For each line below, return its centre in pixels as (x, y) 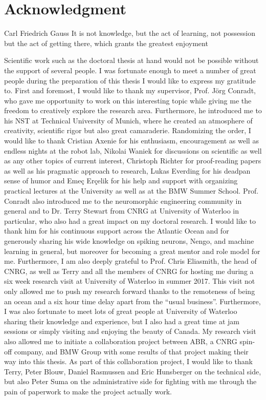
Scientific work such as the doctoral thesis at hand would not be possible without (131, 60)
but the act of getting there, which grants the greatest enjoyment (106, 43)
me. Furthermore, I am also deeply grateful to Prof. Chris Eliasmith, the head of (130, 261)
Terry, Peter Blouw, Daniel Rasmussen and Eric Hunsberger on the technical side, (133, 371)
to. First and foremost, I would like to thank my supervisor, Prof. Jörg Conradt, (130, 90)
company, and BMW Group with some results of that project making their (131, 351)
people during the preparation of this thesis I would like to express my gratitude (130, 80)
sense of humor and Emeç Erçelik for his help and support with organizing (121, 181)
